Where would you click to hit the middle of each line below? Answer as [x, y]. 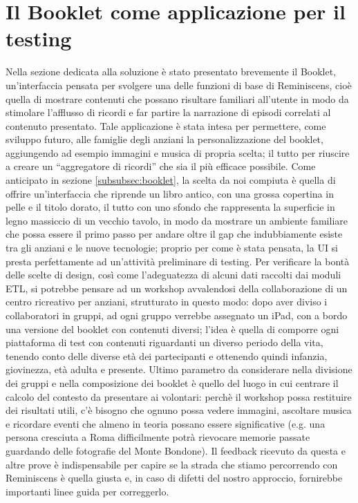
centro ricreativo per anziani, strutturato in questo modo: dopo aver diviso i [167, 302]
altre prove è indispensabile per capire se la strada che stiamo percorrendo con [172, 464]
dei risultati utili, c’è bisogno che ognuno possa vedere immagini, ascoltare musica [179, 410]
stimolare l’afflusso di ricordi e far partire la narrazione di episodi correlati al [168, 112]
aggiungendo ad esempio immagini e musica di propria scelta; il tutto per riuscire [178, 152]
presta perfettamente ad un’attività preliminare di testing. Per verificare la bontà [178, 261]
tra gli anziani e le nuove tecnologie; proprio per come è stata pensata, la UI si [172, 248]
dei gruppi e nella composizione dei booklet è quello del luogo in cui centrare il [172, 382]
